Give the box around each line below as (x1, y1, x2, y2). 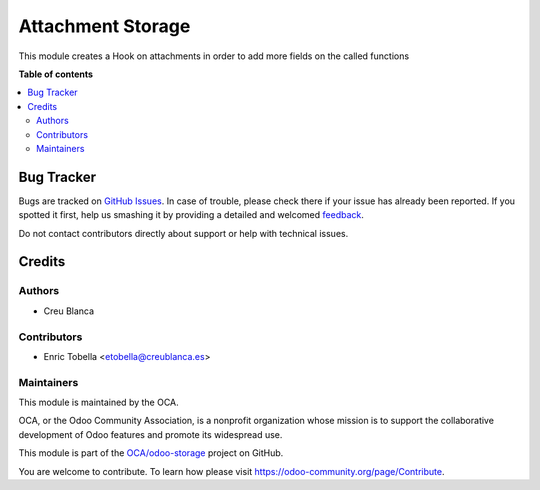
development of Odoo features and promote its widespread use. (18, 428, 283, 440)
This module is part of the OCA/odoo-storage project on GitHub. (18, 447, 284, 459)
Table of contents (18, 68, 94, 80)
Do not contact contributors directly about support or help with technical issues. (18, 227, 349, 239)
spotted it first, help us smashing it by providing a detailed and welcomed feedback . (18, 209, 365, 221)
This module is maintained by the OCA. (18, 396, 179, 409)
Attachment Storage (18, 15, 191, 37)
